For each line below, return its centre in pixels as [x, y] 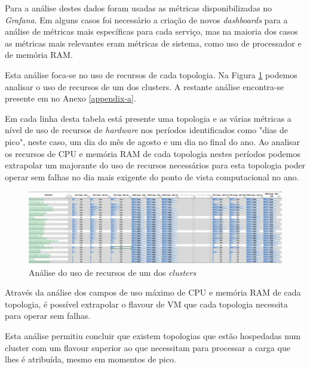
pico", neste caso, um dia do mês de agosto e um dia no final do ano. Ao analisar [153, 141]
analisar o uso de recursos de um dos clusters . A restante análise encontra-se [145, 86]
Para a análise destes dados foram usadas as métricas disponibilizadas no [139, 8]
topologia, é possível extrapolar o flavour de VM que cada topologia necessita [146, 304]
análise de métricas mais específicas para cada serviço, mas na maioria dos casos [151, 31]
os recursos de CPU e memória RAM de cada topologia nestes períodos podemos [153, 153]
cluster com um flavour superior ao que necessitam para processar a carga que [148, 347]
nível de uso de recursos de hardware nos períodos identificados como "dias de [146, 130]
